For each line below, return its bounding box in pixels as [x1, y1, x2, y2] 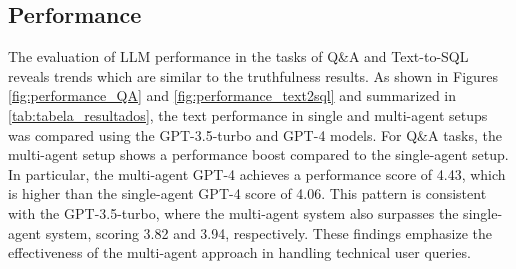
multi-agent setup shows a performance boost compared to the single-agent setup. [8, 144, 509, 165]
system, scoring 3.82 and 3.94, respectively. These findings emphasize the [45, 222, 492, 243]
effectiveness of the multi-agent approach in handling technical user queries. [8, 242, 471, 263]
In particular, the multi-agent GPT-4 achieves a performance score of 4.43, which [8, 163, 506, 184]
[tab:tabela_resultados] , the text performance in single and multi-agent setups [8, 104, 488, 125]
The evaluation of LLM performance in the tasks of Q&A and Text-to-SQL [8, 46, 469, 67]
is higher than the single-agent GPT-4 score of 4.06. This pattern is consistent [8, 183, 487, 204]
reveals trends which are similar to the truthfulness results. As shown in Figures [8, 65, 499, 86]
